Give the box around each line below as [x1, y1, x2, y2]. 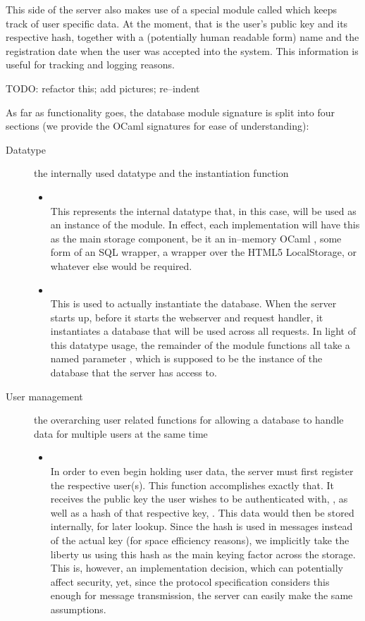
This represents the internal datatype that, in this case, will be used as [50, 203, 357, 218]
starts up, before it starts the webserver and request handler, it [50, 309, 323, 324]
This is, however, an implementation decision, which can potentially [50, 560, 344, 575]
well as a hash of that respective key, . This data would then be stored [50, 505, 354, 519]
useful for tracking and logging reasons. [6, 57, 175, 72]
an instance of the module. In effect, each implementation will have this [50, 217, 360, 232]
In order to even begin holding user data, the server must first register [50, 464, 354, 479]
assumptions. [50, 601, 106, 616]
